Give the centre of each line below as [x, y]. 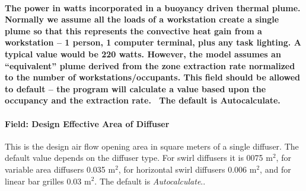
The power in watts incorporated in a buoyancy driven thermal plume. [153, 7]
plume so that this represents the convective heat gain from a [133, 30]
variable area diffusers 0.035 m [60, 169]
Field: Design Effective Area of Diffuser [87, 123]
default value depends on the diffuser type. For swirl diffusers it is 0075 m [139, 158]
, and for [275, 169]
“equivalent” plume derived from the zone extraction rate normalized [150, 65]
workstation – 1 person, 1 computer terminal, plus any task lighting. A [153, 42]
